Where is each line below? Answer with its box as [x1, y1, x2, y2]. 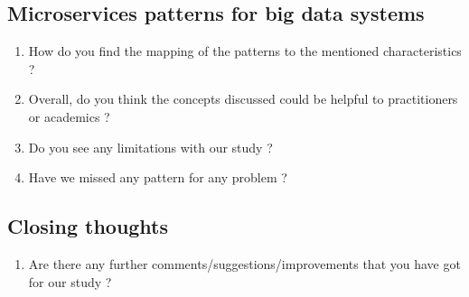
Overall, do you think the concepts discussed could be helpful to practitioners [28, 89, 458, 108]
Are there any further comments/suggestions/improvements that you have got [28, 254, 461, 273]
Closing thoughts [7, 212, 169, 240]
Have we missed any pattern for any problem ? [28, 168, 287, 187]
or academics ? [28, 107, 110, 125]
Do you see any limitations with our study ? [28, 137, 273, 156]
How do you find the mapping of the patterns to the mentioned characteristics [28, 42, 462, 60]
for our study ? [28, 272, 112, 291]
